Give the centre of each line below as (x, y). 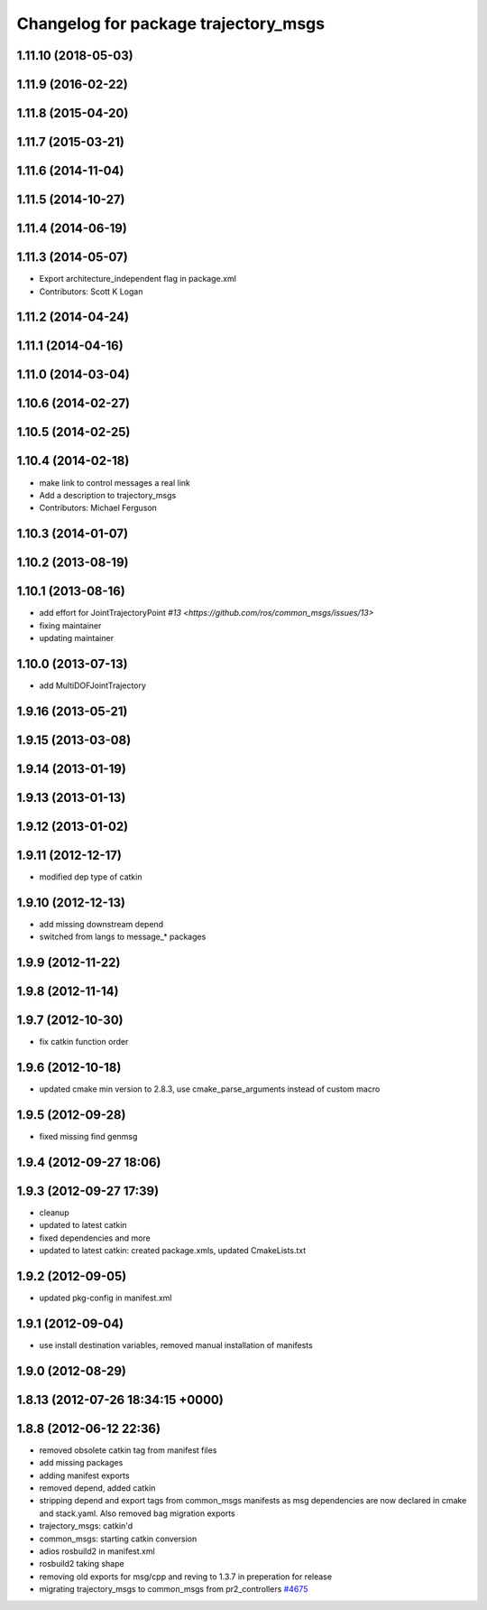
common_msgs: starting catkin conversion (118, 1539)
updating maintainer (77, 638)
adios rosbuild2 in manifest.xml (97, 1551)
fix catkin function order (84, 1042)
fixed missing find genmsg (88, 1136)
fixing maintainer (70, 625)
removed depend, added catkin (97, 1488)
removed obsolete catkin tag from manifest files (128, 1450)
